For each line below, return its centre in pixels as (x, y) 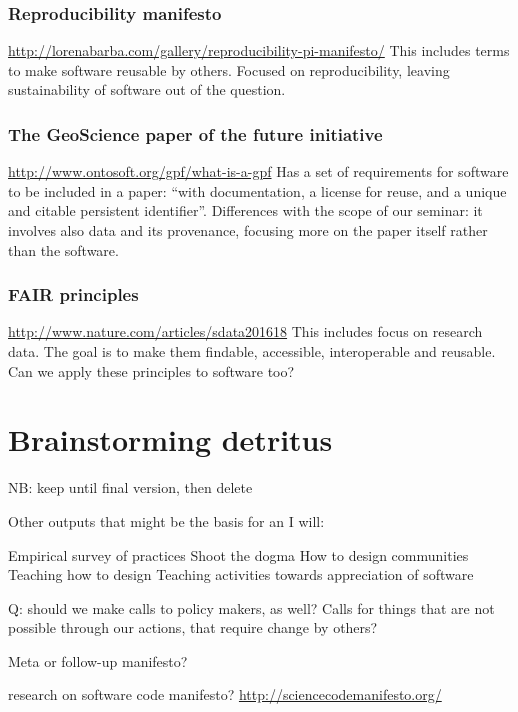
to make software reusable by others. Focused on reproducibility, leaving (229, 69)
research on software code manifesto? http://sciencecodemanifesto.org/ (225, 694)
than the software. (63, 249)
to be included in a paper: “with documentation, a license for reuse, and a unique (257, 190)
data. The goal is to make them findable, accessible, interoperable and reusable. (252, 351)
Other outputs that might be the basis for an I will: (166, 520)
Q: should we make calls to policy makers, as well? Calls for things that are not (251, 607)
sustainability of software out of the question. (147, 89)
